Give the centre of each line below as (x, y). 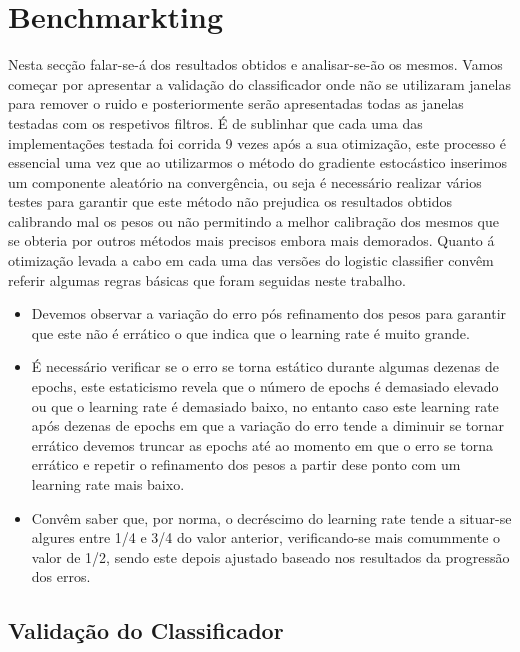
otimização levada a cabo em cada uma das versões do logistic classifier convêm (251, 260)
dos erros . (61, 576)
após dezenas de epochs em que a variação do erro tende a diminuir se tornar (268, 425)
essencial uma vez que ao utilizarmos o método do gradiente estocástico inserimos (258, 162)
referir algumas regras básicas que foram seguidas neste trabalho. (207, 279)
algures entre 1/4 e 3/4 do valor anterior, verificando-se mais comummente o (266, 537)
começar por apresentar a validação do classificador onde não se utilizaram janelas (260, 83)
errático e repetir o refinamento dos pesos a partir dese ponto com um (246, 464)
